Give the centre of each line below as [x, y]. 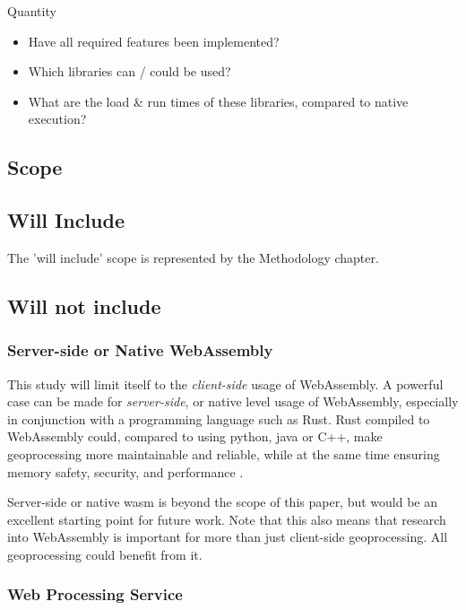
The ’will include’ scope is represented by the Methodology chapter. [193, 257]
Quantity [32, 11]
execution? [57, 119]
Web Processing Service [95, 594]
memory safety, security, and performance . [125, 471]
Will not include [84, 305]
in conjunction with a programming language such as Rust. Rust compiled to [219, 418]
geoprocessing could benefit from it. [105, 554]
